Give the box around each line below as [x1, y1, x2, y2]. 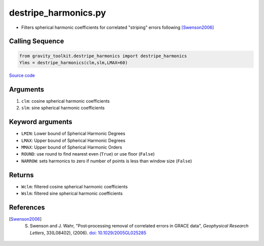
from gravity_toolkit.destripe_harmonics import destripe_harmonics [19, 53, 187, 59]
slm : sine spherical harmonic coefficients [21, 105, 105, 111]
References [9, 203, 45, 211]
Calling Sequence [9, 37, 65, 45]
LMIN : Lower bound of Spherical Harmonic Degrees [21, 131, 126, 136]
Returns [9, 171, 34, 179]
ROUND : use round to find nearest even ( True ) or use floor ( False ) [21, 151, 155, 157]
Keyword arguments [9, 118, 73, 126]
